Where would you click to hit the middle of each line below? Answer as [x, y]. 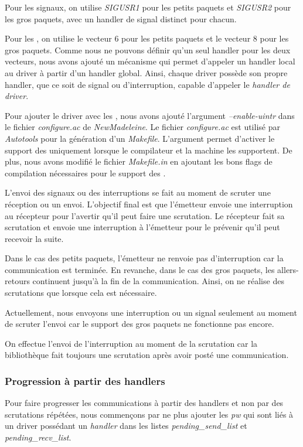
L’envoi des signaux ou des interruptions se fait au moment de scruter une [138, 192]
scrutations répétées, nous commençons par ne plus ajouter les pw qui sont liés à [149, 414]
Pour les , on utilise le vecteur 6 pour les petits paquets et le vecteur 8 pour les [147, 38]
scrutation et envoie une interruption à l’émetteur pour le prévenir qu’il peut [142, 227]
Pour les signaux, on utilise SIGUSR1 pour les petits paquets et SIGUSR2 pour [148, 7]
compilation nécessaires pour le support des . [85, 173]
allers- [288, 269]
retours [17, 281]
